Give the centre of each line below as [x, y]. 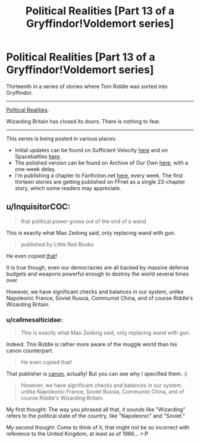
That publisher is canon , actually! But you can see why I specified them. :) [97, 374]
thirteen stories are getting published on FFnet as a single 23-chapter [100, 182]
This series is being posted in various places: [62, 138]
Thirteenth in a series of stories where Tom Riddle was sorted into [87, 86]
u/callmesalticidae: [35, 320]
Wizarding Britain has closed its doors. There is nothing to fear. [83, 121]
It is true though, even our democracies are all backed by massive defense [98, 267]
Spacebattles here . [38, 156]
